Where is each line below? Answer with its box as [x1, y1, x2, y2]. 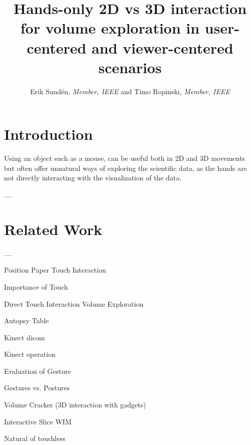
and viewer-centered [91, 37, 233, 58]
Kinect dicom [4, 332, 45, 342]
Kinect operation [4, 349, 56, 359]
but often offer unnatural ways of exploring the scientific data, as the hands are [4, 162, 247, 173]
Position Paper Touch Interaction [4, 265, 106, 275]
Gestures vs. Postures [4, 382, 70, 393]
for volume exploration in [20, 18, 199, 38]
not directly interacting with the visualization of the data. [4, 172, 181, 183]
